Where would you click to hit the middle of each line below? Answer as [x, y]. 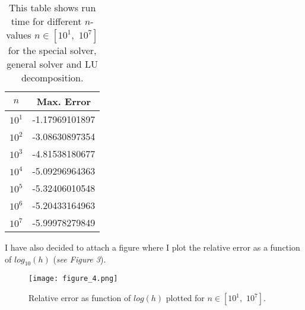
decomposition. [52, 77]
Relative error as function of [80, 298]
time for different [46, 21]
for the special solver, [52, 50]
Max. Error [64, 101]
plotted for [185, 298]
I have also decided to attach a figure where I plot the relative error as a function [152, 247]
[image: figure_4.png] [73, 279]
